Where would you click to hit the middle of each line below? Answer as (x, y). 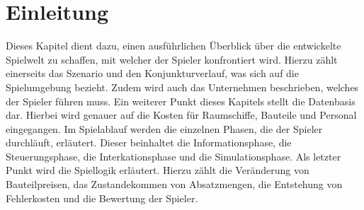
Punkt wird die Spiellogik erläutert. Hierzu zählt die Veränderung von (158, 170)
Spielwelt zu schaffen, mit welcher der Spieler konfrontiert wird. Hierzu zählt (172, 59)
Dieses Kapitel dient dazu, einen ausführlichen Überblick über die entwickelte (174, 46)
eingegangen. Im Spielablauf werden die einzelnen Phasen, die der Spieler (164, 128)
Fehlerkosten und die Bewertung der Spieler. (102, 198)
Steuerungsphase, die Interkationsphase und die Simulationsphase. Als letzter (174, 156)
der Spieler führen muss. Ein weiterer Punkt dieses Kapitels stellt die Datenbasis (181, 101)
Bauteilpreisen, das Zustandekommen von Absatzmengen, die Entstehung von (174, 184)
